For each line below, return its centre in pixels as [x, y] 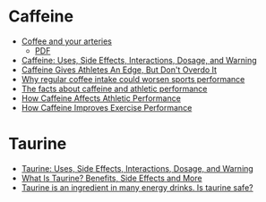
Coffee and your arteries [67, 41]
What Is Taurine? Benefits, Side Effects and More [112, 178]
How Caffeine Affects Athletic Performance [101, 98]
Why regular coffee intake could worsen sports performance [133, 79]
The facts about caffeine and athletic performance [114, 88]
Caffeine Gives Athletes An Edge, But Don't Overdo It [119, 70]
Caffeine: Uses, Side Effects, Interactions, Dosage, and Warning [139, 60]
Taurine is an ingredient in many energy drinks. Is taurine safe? [137, 187]
